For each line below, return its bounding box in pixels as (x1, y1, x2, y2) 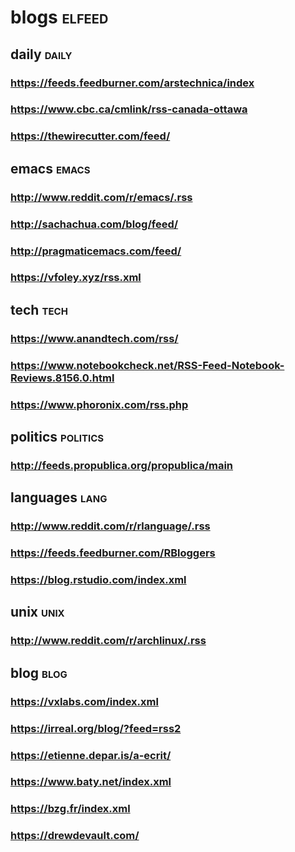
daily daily (10, 46, 73, 63)
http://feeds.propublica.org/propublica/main (10, 458, 234, 472)
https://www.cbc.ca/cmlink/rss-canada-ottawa (10, 102, 248, 116)
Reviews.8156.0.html (10, 371, 115, 385)
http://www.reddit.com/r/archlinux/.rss (10, 634, 207, 648)
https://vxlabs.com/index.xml (10, 694, 159, 708)
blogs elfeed (10, 6, 109, 29)
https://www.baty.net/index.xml (10, 775, 172, 789)
